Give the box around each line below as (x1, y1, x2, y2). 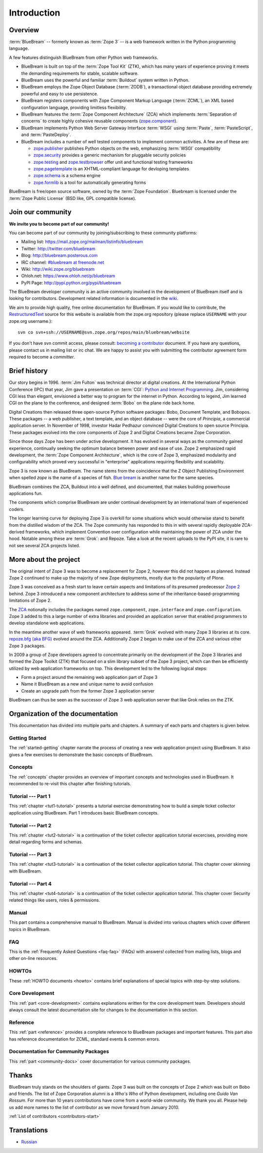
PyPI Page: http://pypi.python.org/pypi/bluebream (21, 279, 121, 285)
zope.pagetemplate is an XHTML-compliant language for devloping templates (33, 166, 189, 172)
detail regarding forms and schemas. (9, 839, 83, 845)
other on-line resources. (9, 955, 58, 961)
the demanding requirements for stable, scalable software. (21, 70, 139, 76)
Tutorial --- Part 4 (9, 880, 52, 887)
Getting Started (9, 735, 46, 741)
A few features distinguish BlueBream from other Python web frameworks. (9, 54, 158, 60)
